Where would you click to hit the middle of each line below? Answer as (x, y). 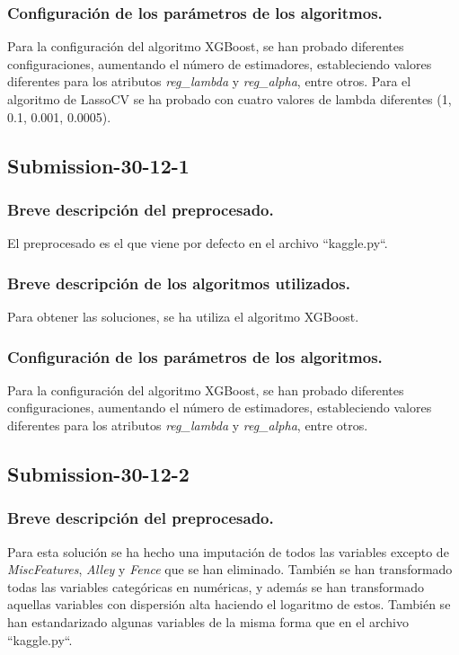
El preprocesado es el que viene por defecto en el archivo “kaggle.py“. (198, 243)
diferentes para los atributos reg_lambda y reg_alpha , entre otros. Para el (209, 81)
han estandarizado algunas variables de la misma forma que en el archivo (208, 621)
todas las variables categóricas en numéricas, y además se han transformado (216, 586)
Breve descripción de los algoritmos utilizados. (179, 283)
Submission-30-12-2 (98, 473)
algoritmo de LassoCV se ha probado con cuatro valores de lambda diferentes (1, (229, 99)
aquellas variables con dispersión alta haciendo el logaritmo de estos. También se (229, 604)
